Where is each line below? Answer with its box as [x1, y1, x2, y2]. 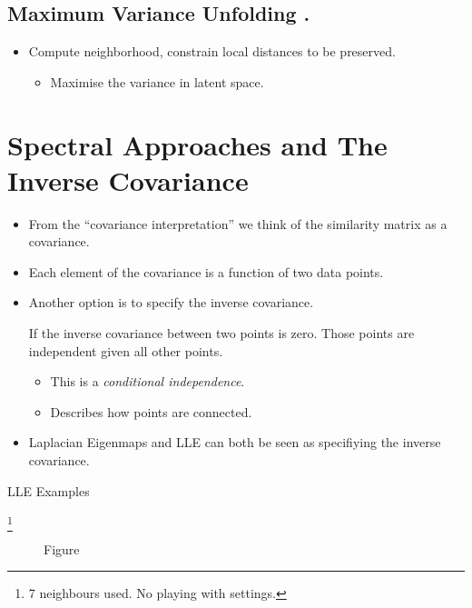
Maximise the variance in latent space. [50, 72, 264, 91]
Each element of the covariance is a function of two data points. [28, 262, 384, 281]
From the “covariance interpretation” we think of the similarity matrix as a [28, 214, 447, 233]
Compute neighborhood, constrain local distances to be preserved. [28, 42, 396, 61]
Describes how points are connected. [50, 402, 252, 421]
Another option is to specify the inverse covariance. [28, 293, 314, 312]
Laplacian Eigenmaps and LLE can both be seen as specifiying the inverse [28, 433, 441, 452]
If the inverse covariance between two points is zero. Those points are [28, 324, 415, 343]
